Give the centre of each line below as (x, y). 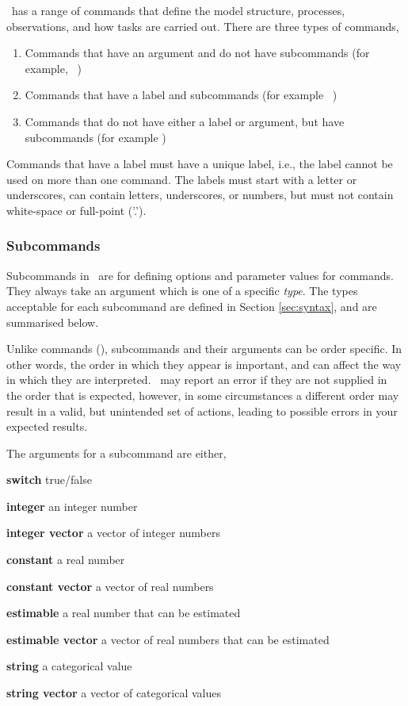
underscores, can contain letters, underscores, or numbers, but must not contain (200, 195)
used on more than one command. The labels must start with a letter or (182, 179)
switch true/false (49, 480)
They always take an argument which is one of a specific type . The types (182, 291)
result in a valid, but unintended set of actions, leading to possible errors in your (202, 411)
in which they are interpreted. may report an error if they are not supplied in (197, 380)
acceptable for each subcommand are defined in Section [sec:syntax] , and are (192, 306)
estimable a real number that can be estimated (124, 613)
